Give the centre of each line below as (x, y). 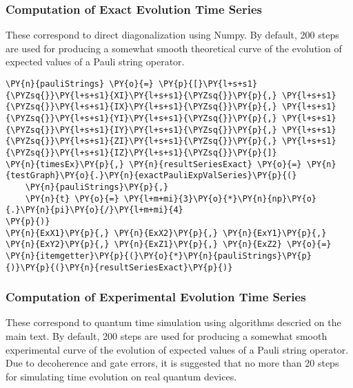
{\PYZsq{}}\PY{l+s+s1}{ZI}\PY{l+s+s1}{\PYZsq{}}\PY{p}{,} (141, 141)
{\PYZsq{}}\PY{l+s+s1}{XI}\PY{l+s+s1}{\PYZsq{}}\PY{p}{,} (141, 95)
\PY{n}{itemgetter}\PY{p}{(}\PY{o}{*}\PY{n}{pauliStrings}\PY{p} (159, 256)
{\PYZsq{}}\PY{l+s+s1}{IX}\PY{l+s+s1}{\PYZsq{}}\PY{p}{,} (141, 107)
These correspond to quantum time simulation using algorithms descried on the (173, 322)
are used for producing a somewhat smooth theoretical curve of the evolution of (174, 48)
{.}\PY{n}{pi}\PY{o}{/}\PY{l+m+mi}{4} (94, 210)
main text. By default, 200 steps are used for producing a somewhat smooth (167, 335)
